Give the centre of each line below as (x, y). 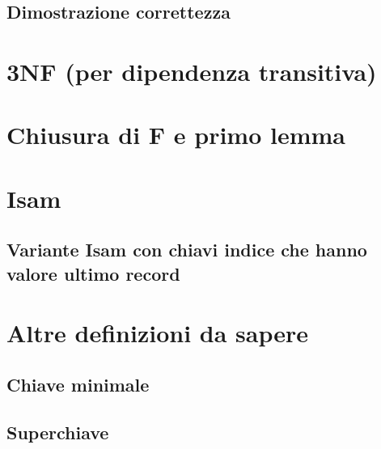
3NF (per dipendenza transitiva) (192, 71)
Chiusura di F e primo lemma (176, 135)
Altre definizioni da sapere (157, 333)
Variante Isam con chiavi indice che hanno (187, 250)
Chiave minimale (78, 384)
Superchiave (58, 432)
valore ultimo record (93, 273)
